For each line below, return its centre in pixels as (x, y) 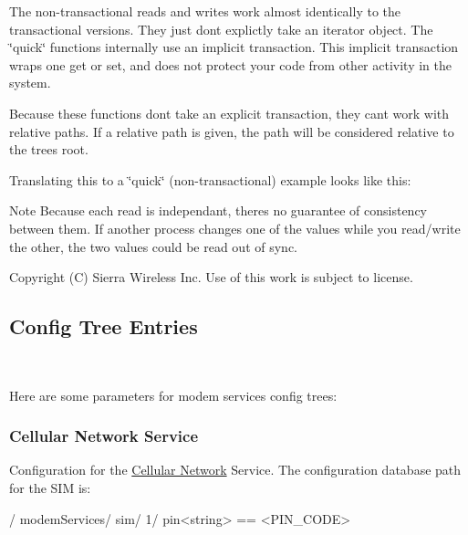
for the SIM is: (50, 487)
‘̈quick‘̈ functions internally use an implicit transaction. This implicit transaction (234, 47)
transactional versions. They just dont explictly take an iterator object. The (221, 29)
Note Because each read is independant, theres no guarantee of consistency (218, 210)
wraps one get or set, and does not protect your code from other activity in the (231, 64)
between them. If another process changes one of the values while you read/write (235, 228)
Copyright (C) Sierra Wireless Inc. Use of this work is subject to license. (211, 277)
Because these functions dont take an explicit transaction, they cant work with (229, 113)
